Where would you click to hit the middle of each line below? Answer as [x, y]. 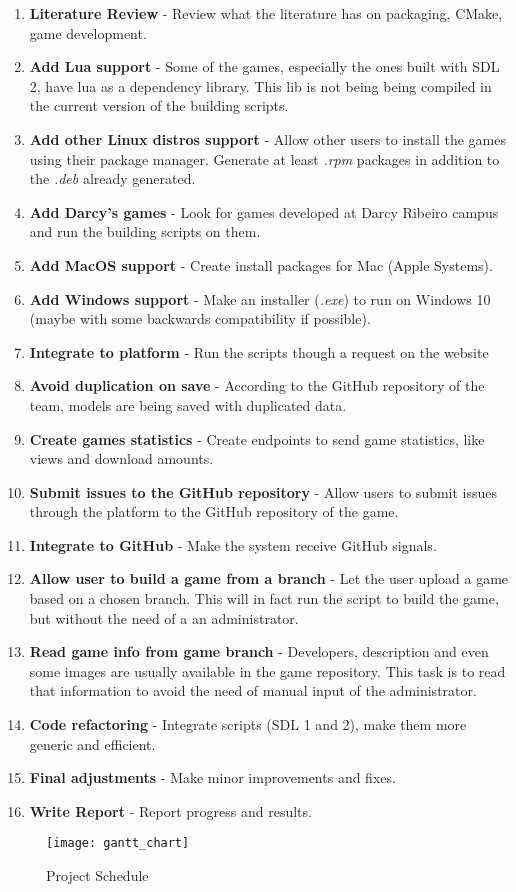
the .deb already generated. [112, 178]
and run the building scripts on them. [145, 231]
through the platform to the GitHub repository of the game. [214, 511]
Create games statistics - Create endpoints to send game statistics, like [257, 438]
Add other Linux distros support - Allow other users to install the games [267, 138]
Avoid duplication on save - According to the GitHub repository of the [257, 385]
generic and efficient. [92, 743]
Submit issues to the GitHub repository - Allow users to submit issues [263, 491]
